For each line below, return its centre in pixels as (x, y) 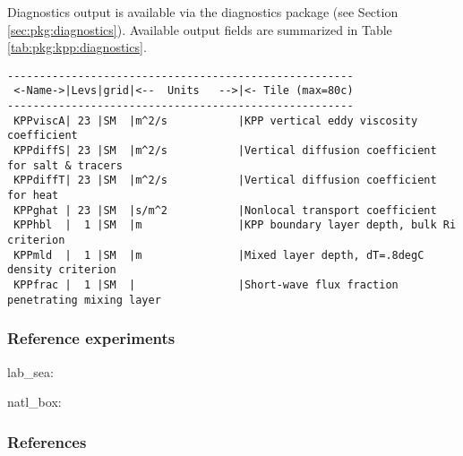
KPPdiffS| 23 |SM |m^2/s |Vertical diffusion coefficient (225, 151)
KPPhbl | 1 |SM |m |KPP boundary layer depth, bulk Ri (235, 225)
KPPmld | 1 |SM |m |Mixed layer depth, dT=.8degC (219, 255)
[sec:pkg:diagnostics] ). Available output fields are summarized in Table (200, 29)
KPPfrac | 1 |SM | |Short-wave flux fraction (206, 284)
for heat (33, 196)
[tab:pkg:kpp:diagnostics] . (77, 47)
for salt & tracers (65, 165)
